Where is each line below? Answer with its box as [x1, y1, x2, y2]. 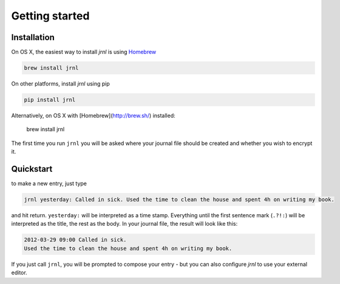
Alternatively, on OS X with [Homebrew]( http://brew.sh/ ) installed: [11, 112, 175, 119]
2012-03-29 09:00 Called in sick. [24, 237, 127, 243]
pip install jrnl [24, 96, 76, 103]
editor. [11, 269, 27, 276]
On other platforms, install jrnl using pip [11, 80, 110, 87]
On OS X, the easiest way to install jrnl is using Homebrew [11, 49, 157, 56]
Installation [11, 32, 55, 42]
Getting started [11, 9, 90, 22]
